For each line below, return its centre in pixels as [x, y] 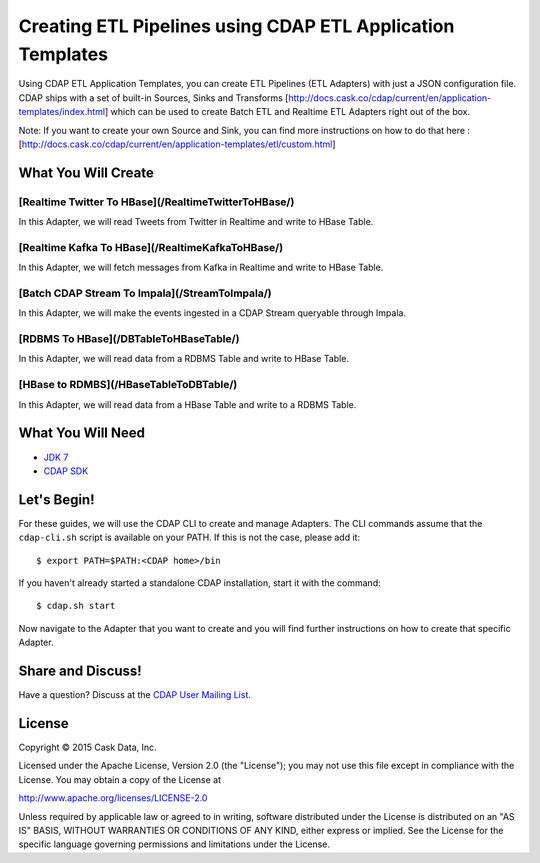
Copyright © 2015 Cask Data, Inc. [87, 747]
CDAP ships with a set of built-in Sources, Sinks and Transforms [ [153, 97]
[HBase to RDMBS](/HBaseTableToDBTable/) [128, 385]
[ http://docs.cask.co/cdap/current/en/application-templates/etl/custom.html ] [177, 144]
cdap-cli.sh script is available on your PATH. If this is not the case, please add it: [189, 537]
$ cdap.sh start [76, 606]
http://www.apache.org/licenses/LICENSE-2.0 [113, 798]
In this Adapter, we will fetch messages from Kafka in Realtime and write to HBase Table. [201, 267]
